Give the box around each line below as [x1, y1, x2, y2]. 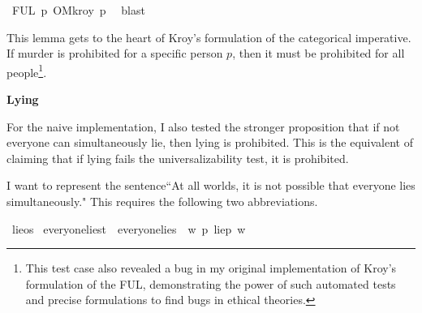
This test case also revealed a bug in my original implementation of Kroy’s [25, 259, 397, 277]
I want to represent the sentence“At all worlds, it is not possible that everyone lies [6, 177, 416, 194]
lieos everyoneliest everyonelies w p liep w [11, 220, 246, 237]
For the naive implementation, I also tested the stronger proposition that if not [6, 118, 400, 135]
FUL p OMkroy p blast [11, 2, 145, 18]
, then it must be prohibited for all [232, 45, 405, 62]
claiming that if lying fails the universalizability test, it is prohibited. [6, 149, 349, 166]
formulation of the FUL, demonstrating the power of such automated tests [25, 275, 396, 292]
